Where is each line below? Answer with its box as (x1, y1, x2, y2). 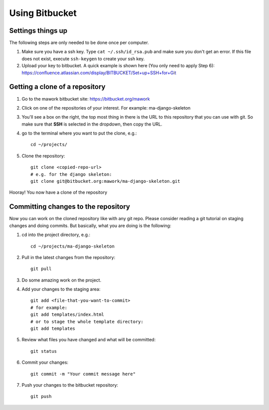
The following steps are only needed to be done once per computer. (9, 40, 149, 46)
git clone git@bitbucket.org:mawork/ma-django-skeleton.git (30, 178, 180, 184)
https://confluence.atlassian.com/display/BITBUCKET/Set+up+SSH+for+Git (21, 70, 176, 76)
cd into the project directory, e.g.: (21, 232, 91, 238)
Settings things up (9, 26, 68, 35)
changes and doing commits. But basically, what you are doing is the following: (9, 222, 171, 229)
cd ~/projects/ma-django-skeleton (30, 243, 115, 249)
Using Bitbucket (9, 7, 77, 18)
